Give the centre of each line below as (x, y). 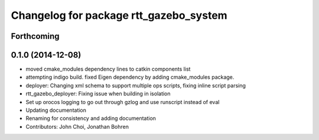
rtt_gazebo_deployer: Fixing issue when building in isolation (98, 94)
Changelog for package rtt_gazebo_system (119, 15)
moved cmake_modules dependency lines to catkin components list (108, 69)
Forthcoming (35, 36)
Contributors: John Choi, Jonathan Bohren (77, 126)
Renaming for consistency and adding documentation (91, 118)
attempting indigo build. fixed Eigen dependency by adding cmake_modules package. (130, 77)
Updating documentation (56, 110)
